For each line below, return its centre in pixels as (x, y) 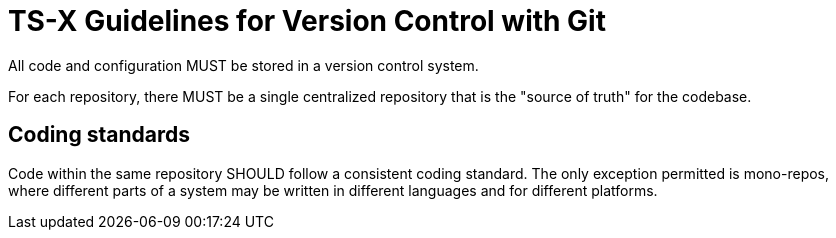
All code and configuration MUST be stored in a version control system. (243, 65)
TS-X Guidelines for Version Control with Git (307, 21)
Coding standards (99, 135)
